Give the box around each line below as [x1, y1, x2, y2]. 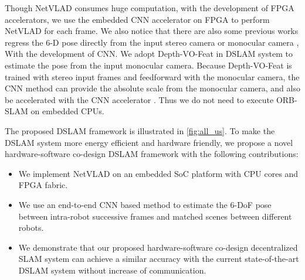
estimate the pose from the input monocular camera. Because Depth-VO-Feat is [5, 59, 292, 71]
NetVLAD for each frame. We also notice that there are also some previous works [5, 25, 299, 37]
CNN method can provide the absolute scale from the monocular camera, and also [5, 82, 300, 94]
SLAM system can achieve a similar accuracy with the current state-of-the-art [18, 252, 299, 265]
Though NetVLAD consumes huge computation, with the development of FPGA [5, 2, 294, 13]
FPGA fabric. [18, 179, 68, 191]
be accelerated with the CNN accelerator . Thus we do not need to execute [5, 93, 274, 105]
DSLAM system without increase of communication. [18, 264, 206, 276]
